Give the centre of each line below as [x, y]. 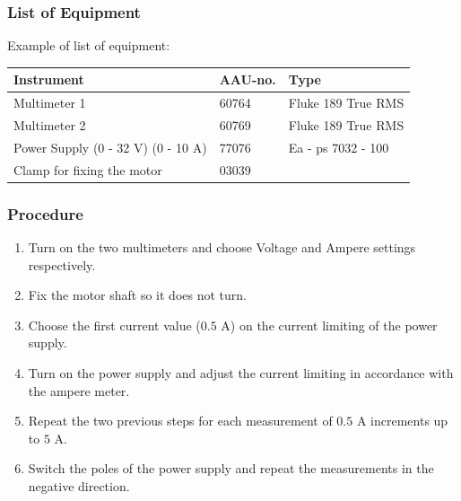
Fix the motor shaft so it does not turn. [137, 295]
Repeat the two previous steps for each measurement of [180, 421]
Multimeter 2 [50, 125]
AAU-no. [248, 79]
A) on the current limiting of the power [329, 325]
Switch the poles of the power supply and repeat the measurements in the [231, 468]
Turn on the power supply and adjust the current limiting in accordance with [241, 372]
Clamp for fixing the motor [88, 169]
